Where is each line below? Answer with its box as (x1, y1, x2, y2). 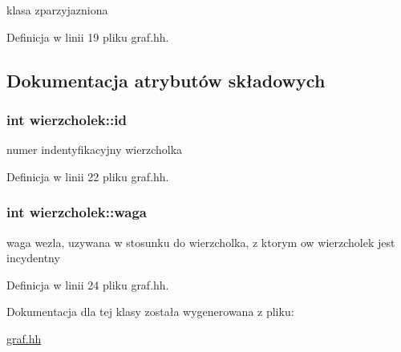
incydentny (6, 249, 60, 266)
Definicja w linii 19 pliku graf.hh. (6, 28, 169, 45)
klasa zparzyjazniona (6, 2, 108, 18)
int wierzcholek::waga (6, 202, 147, 222)
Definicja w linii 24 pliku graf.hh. (6, 276, 169, 293)
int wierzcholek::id (6, 109, 127, 129)
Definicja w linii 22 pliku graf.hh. (6, 168, 169, 184)
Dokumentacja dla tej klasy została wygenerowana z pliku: (6, 303, 294, 320)
